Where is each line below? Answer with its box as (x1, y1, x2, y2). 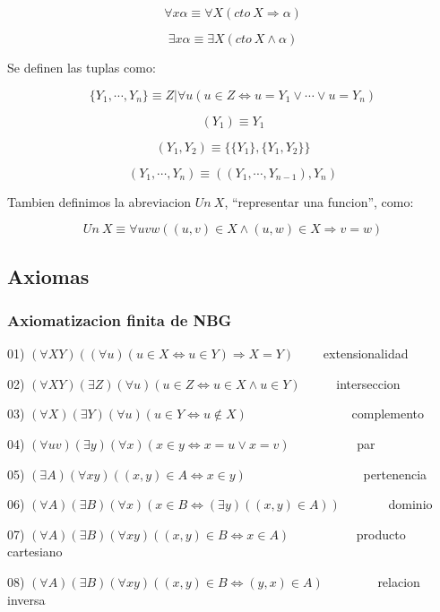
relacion (377, 572, 420, 590)
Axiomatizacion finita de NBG (7, 308, 232, 331)
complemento (351, 404, 425, 423)
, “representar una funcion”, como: (224, 192, 414, 211)
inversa (7, 590, 46, 608)
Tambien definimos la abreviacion (7, 192, 192, 211)
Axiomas (7, 262, 90, 289)
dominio (388, 495, 433, 513)
